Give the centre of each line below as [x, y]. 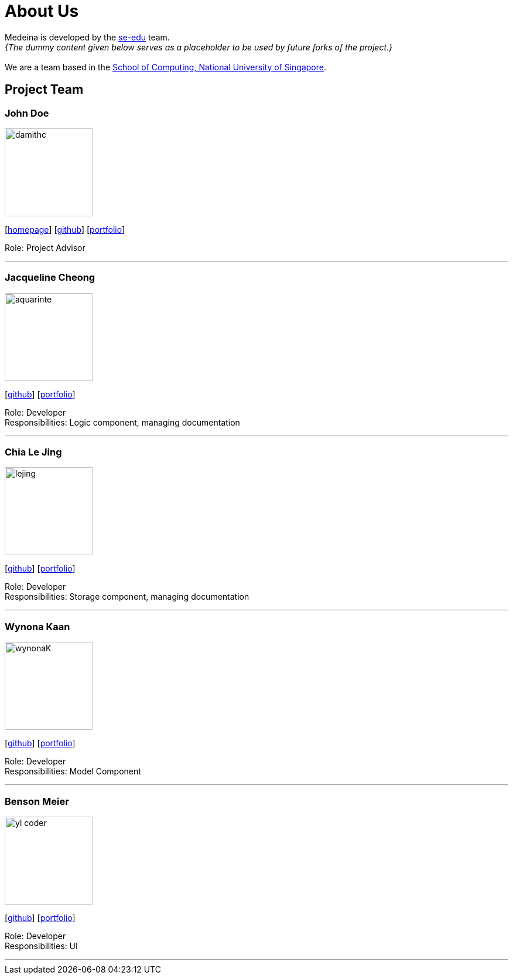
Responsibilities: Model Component [73, 771]
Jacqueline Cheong [50, 278]
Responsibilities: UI [41, 946]
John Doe [27, 113]
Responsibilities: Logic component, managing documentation [122, 422]
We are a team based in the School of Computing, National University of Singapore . [166, 67]
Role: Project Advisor [45, 247]
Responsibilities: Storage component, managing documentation [127, 597]
